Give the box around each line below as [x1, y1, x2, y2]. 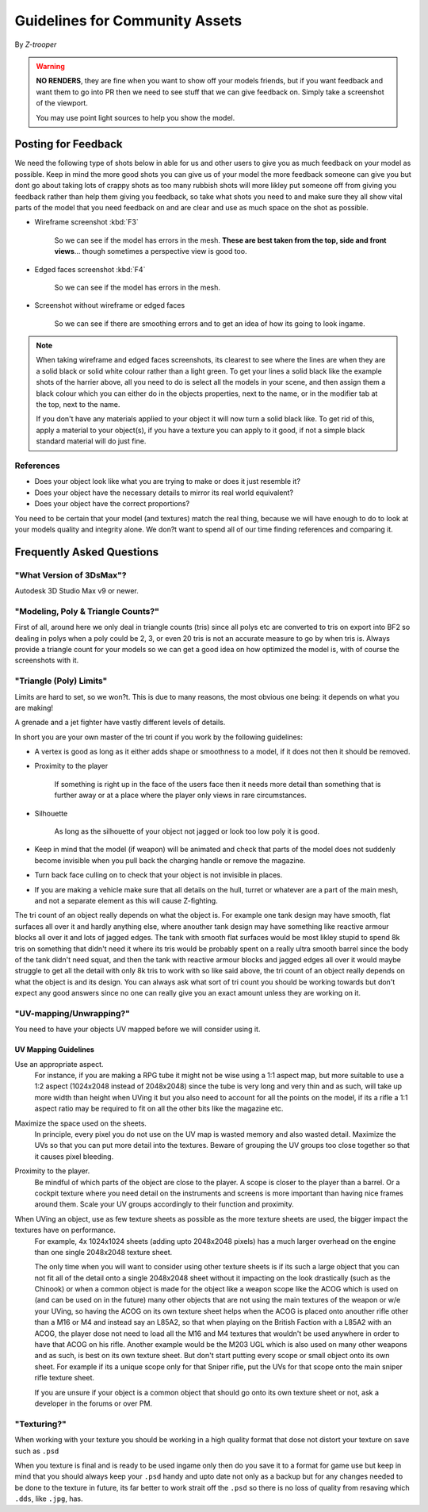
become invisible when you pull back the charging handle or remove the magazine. [34, 855, 306, 865]
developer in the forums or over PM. [34, 1399, 153, 1408]
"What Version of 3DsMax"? [14, 570, 127, 581]
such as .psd [14, 1446, 59, 1456]
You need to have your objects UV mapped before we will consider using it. [14, 1024, 261, 1034]
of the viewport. [36, 98, 89, 108]
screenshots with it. [14, 655, 79, 666]
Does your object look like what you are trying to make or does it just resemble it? [34, 477, 301, 486]
